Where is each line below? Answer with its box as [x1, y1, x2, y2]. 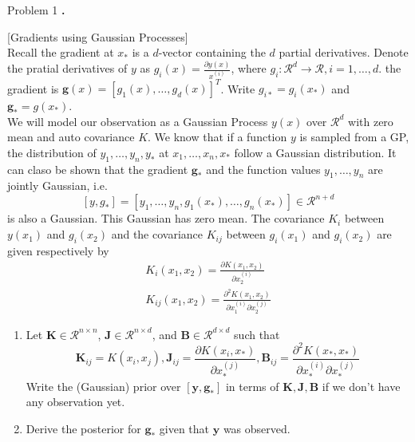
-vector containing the [158, 44, 266, 61]
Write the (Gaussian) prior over [26, 377, 181, 394]
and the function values [206, 160, 321, 177]
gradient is [7, 80, 59, 97]
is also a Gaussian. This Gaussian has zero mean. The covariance [7, 210, 325, 227]
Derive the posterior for [26, 420, 141, 437]
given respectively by [7, 242, 109, 258]
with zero [348, 112, 393, 129]
